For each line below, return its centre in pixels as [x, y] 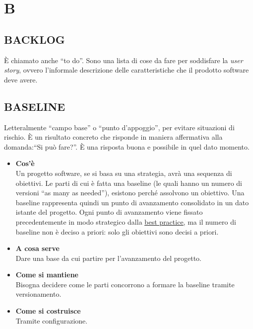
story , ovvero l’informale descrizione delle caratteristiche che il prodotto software [126, 70]
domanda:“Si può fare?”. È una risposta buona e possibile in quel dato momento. [127, 146]
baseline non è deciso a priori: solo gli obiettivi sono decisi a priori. [117, 231]
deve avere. [21, 79]
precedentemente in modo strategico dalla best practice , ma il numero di [126, 221]
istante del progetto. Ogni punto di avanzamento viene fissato [109, 212]
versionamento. [38, 294]
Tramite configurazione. [52, 320]
